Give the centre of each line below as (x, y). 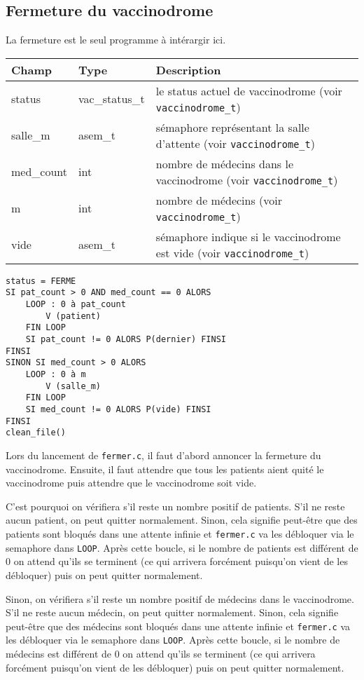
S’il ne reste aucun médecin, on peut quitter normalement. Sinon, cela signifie (172, 612)
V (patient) (73, 316)
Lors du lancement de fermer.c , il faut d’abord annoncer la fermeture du (163, 455)
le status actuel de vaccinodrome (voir (249, 90)
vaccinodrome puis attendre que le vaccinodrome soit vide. (131, 483)
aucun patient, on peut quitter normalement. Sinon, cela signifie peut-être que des (182, 520)
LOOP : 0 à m (56, 375)
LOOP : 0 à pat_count (76, 305)
